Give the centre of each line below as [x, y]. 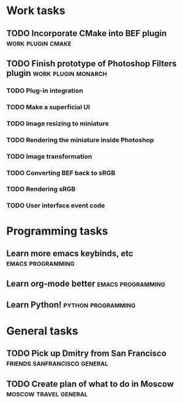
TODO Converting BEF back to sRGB [61, 173]
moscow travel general [47, 394]
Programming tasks [57, 231]
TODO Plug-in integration [45, 91]
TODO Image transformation [49, 156]
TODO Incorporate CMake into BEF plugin [87, 33]
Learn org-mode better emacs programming [86, 284]
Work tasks [36, 11]
